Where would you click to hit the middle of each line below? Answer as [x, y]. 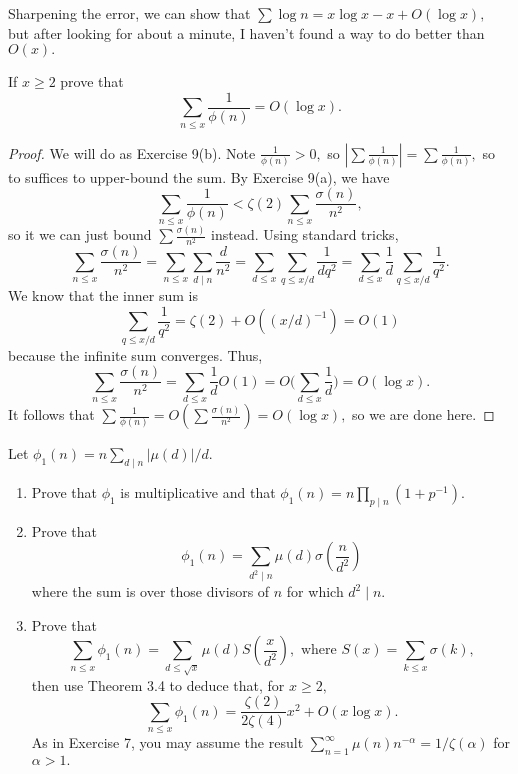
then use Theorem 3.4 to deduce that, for [158, 684]
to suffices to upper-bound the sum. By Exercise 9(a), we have [199, 176]
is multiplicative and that [198, 491]
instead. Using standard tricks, [305, 234]
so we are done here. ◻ [423, 414]
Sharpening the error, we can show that [129, 13]
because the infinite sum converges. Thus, [135, 354]
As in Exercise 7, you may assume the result [167, 742]
